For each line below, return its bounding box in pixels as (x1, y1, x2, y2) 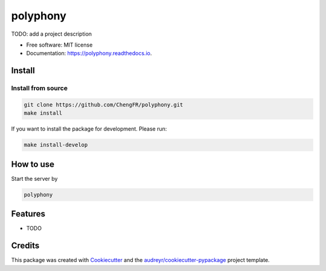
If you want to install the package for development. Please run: (11, 125, 167, 132)
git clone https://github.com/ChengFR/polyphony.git (24, 101, 184, 108)
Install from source (11, 84, 68, 93)
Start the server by (11, 175, 58, 182)
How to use (11, 159, 54, 169)
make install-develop (24, 142, 88, 148)
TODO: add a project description (11, 30, 92, 38)
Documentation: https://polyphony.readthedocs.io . (26, 50, 152, 57)
